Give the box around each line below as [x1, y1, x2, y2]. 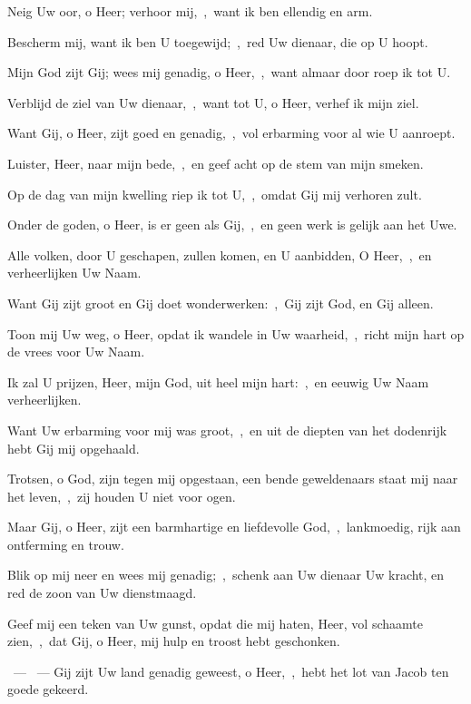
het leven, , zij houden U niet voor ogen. [7, 486, 236, 505]
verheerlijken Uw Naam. [7, 263, 142, 282]
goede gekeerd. [7, 680, 89, 699]
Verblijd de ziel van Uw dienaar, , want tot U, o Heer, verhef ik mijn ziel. [7, 93, 419, 112]
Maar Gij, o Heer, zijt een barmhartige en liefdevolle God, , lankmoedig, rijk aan [7, 517, 461, 536]
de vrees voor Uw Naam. [7, 342, 145, 361]
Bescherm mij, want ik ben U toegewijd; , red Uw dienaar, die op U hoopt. [7, 32, 428, 51]
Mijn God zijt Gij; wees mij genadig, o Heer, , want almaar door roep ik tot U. [7, 63, 451, 82]
